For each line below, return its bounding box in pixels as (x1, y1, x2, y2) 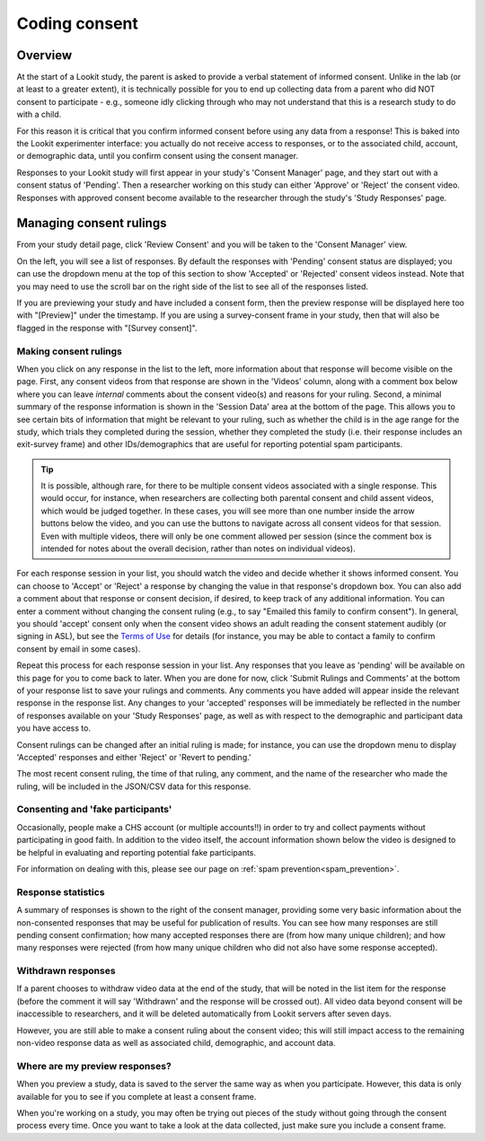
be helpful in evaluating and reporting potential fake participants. (16, 847, 256, 857)
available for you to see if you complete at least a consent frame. (16, 1091, 257, 1102)
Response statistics (16, 885, 105, 898)
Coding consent (16, 13, 139, 33)
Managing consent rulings (16, 215, 167, 231)
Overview (16, 48, 73, 63)
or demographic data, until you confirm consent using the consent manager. (16, 151, 299, 162)
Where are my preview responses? (16, 1059, 172, 1072)
